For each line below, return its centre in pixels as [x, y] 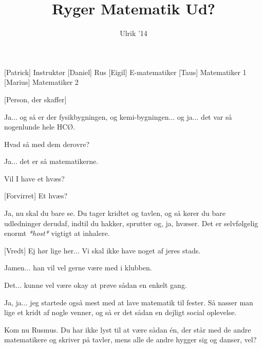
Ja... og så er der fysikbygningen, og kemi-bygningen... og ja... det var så [118, 116]
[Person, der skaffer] [35, 99]
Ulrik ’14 [134, 33]
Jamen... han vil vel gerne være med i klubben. [78, 268]
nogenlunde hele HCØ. [40, 127]
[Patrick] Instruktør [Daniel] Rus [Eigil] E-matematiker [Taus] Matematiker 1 [125, 72]
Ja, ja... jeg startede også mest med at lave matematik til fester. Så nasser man [129, 302]
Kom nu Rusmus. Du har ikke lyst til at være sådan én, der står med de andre [128, 329]
